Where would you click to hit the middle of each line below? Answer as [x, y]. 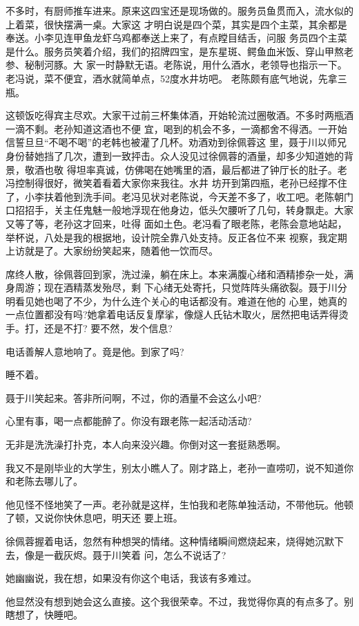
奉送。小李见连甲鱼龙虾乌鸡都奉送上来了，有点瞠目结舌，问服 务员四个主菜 [176, 38]
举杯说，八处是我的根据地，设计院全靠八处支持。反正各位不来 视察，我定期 [176, 237]
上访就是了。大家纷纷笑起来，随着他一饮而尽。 [112, 251]
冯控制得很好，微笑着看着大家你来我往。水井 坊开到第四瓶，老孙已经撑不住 [176, 183]
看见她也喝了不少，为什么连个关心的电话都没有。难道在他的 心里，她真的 [181, 301]
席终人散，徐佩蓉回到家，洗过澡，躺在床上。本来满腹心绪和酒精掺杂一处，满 [179, 274]
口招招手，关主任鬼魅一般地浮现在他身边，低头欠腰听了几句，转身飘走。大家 [179, 210]
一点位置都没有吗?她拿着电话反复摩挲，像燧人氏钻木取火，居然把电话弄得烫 [177, 314]
